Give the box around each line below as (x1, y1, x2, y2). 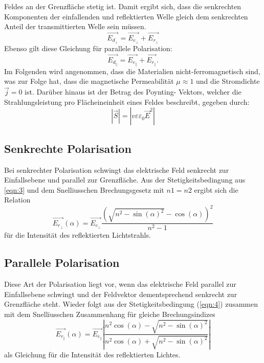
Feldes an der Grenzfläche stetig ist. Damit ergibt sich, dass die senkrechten (4, 1, 241, 11)
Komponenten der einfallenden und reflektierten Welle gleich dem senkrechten (4, 11, 248, 21)
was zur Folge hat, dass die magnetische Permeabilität (4, 76, 174, 86)
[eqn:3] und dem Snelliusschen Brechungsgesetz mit (4, 184, 164, 195)
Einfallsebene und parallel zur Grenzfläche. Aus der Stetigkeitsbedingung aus (4, 174, 246, 185)
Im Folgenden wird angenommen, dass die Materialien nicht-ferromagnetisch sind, (4, 65, 260, 76)
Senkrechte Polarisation (4, 140, 131, 156)
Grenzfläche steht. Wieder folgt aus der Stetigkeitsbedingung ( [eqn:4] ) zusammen (4, 299, 258, 309)
